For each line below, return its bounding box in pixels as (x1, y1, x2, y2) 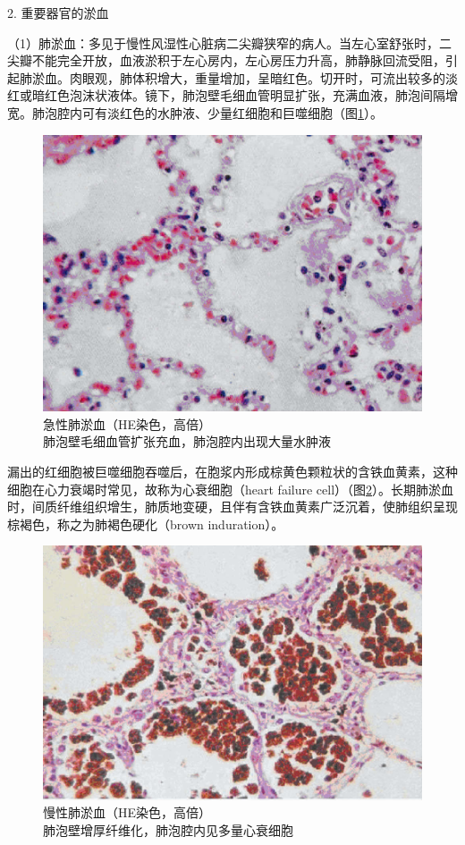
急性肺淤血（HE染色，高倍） (43, 414, 212, 433)
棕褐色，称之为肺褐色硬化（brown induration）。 (7, 514, 284, 533)
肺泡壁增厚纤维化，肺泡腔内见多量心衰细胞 (43, 820, 293, 839)
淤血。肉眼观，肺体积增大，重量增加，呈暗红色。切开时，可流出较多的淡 (31, 68, 458, 87)
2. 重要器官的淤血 (7, 4, 109, 21)
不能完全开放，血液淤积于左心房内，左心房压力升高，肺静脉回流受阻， (31, 51, 445, 70)
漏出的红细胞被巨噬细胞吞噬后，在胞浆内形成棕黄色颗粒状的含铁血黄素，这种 (7, 461, 458, 480)
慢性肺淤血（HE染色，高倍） (43, 803, 212, 822)
